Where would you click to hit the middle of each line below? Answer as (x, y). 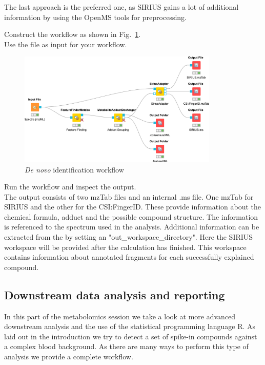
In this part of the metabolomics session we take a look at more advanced (120, 316)
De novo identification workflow (74, 169)
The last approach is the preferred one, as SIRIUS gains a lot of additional (121, 7)
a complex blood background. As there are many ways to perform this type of (126, 346)
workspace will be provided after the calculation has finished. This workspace (125, 247)
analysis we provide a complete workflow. (69, 357)
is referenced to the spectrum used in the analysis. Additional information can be (132, 227)
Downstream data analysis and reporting (115, 294)
